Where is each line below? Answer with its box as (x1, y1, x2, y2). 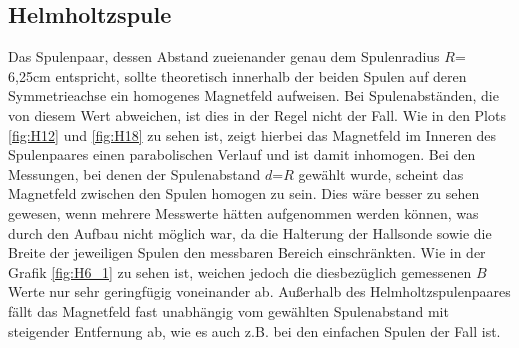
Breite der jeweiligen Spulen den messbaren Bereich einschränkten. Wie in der (8, 242, 486, 263)
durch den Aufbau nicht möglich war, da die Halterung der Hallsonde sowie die (8, 222, 492, 243)
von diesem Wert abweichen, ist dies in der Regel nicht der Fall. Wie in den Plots (8, 104, 506, 125)
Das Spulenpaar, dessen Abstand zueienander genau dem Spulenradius (8, 46, 440, 67)
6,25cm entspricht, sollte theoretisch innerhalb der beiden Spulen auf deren (8, 65, 467, 86)
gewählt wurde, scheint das (298, 163, 464, 184)
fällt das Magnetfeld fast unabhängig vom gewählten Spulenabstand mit (8, 300, 449, 321)
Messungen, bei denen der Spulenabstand (8, 163, 261, 184)
